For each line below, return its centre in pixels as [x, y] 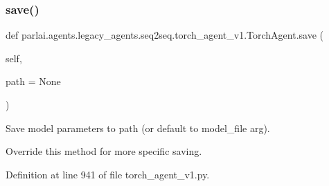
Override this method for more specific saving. [104, 151]
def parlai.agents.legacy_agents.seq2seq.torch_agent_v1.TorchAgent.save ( [164, 35]
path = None [33, 81]
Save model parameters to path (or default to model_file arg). [138, 128]
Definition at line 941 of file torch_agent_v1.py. [108, 174]
